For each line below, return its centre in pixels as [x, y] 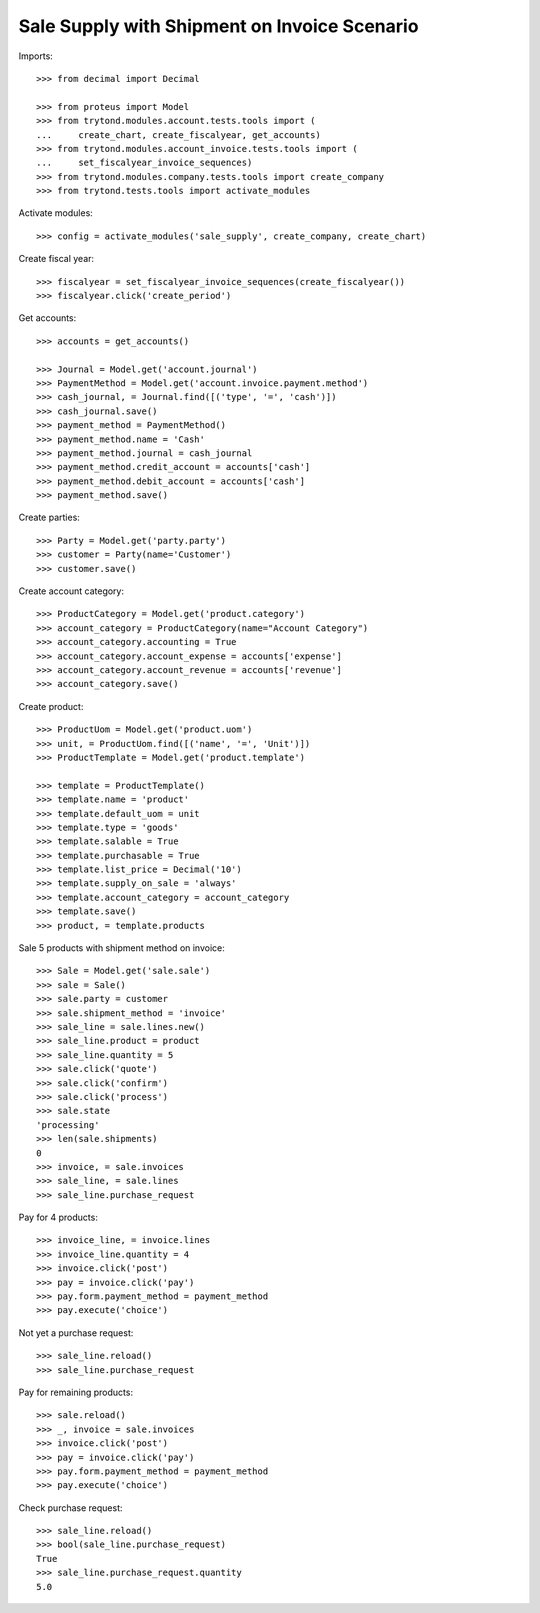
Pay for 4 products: [58, 1217]
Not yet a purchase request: [76, 1332]
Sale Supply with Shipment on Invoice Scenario [218, 26]
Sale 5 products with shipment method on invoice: [121, 948]
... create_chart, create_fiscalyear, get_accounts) [179, 134]
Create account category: [71, 591]
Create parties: [49, 517]
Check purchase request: [71, 1507]
